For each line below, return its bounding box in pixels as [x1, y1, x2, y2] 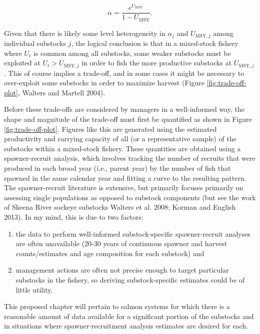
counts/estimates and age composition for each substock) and [15, 248, 204, 258]
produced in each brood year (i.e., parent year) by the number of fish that [4, 163, 231, 173]
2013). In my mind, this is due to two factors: [4, 212, 143, 222]
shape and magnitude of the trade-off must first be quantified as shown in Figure [4, 114, 252, 124]
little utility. [15, 284, 53, 295]
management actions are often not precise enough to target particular [15, 265, 229, 275]
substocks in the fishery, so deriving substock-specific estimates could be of [15, 274, 245, 285]
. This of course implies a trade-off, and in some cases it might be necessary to [4, 67, 244, 78]
